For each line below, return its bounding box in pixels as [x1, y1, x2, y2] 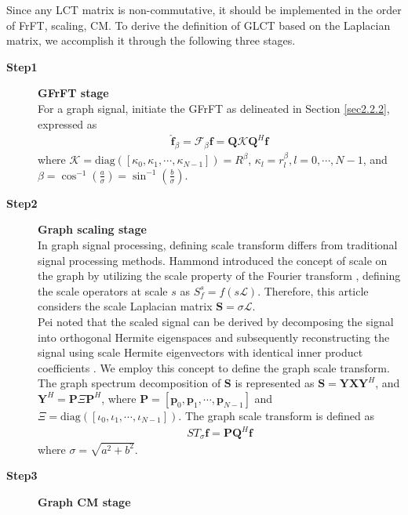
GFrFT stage [38, 85, 109, 101]
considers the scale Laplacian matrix [38, 298, 213, 314]
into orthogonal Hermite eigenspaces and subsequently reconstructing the [38, 328, 390, 345]
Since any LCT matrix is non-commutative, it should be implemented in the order [6, 2, 402, 17]
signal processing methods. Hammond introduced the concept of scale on [38, 252, 388, 268]
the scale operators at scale [38, 282, 168, 299]
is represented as [235, 375, 315, 391]
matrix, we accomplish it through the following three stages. [6, 32, 296, 49]
